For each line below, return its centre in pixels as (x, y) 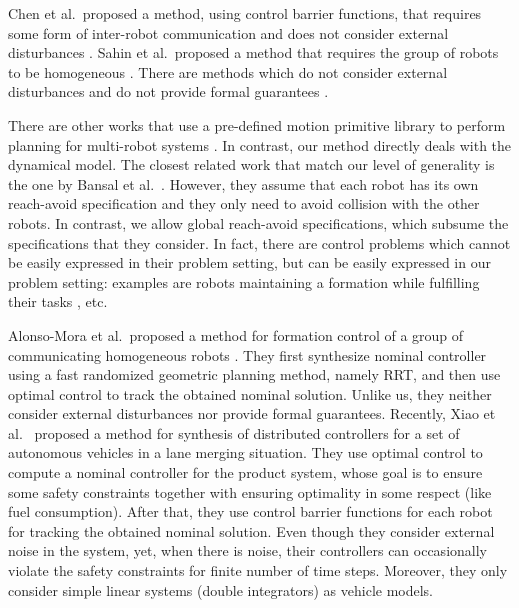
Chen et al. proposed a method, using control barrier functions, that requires (245, 13)
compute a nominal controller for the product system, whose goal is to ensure (245, 472)
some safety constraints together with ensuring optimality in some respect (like (250, 491)
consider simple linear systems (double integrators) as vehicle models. (221, 589)
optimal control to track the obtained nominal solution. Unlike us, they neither (250, 393)
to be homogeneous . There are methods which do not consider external (228, 71)
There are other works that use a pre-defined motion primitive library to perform (257, 124)
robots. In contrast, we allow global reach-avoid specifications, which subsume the (258, 222)
